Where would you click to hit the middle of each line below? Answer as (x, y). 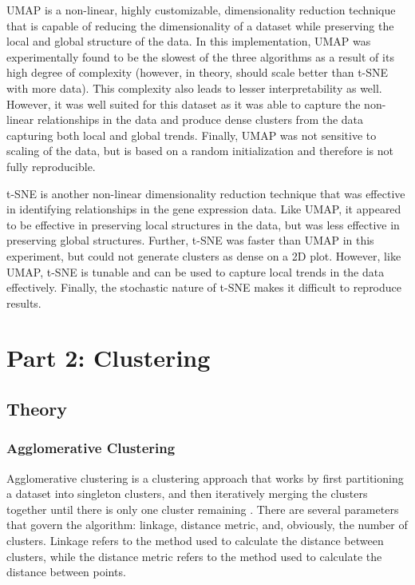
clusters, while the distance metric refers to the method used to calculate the (194, 556)
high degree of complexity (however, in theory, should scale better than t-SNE (198, 72)
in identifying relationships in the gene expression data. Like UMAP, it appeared (204, 209)
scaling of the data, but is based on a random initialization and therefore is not (200, 151)
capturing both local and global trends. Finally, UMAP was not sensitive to (192, 135)
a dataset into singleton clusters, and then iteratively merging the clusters (187, 493)
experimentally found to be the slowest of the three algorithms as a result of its (200, 56)
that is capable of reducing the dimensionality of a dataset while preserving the (200, 25)
